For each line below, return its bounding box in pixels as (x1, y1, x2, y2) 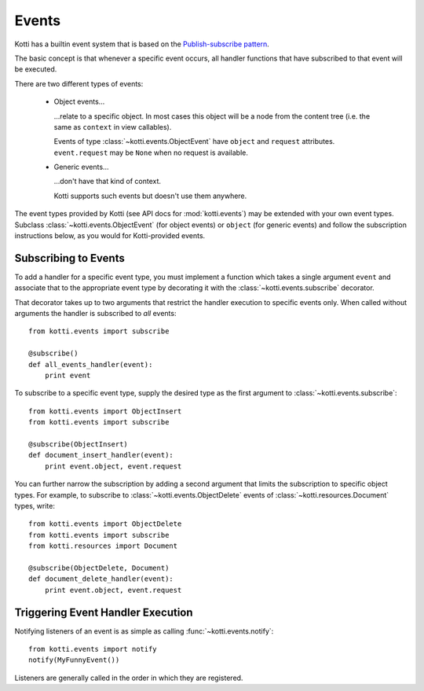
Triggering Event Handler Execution (14, 605, 193, 619)
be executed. (14, 64, 57, 74)
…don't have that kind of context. (53, 177, 161, 186)
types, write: (14, 501, 55, 510)
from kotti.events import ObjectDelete (28, 520, 182, 528)
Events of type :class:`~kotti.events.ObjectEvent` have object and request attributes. (53, 137, 335, 146)
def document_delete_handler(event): (28, 575, 174, 583)
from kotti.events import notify (28, 645, 157, 653)
